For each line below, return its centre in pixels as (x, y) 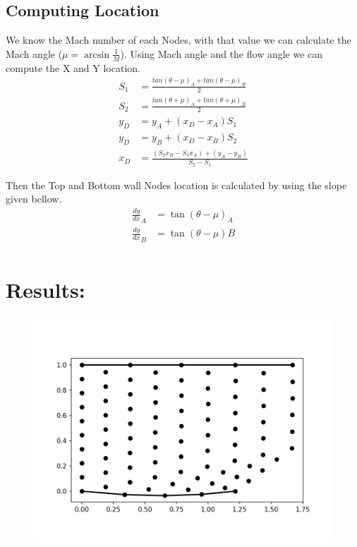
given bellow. (34, 199)
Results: (46, 290)
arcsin (97, 55)
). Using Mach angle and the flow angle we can (222, 53)
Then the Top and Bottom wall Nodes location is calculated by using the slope (176, 185)
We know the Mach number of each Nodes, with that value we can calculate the (178, 40)
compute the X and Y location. (73, 67)
